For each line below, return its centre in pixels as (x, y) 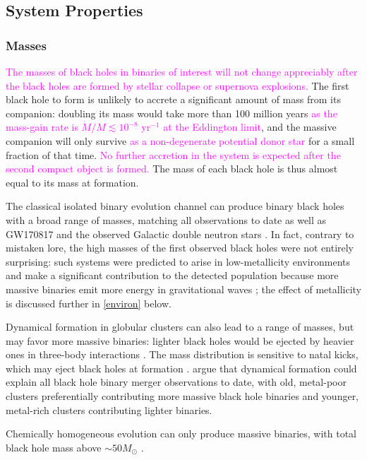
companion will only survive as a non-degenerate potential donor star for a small (180, 140)
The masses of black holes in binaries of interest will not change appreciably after (182, 71)
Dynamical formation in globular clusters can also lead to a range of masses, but (180, 327)
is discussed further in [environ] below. (89, 303)
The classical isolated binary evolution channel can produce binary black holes (175, 206)
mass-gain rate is (42, 127)
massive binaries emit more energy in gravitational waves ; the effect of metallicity (184, 289)
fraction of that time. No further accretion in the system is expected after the (173, 154)
